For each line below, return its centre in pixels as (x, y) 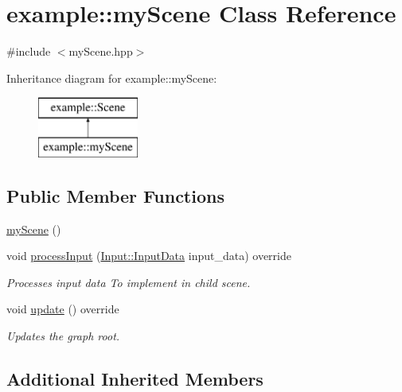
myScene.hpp (101, 51)
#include (29, 51)
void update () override (63, 309)
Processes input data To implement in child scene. (129, 282)
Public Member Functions (115, 195)
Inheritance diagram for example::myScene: (112, 78)
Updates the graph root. (63, 336)
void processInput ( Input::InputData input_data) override (149, 256)
